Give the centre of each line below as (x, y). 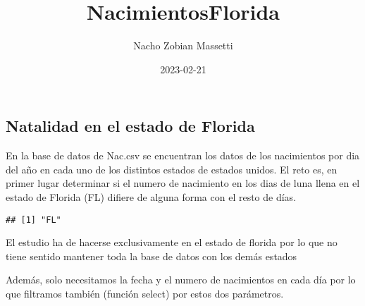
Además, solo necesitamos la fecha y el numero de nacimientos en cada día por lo (181, 280)
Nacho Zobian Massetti (183, 45)
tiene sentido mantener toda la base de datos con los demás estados (151, 256)
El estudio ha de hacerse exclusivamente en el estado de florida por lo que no (172, 242)
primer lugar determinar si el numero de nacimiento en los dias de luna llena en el (183, 183)
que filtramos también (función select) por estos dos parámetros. (145, 293)
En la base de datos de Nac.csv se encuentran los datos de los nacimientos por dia (183, 155)
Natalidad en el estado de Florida (130, 126)
